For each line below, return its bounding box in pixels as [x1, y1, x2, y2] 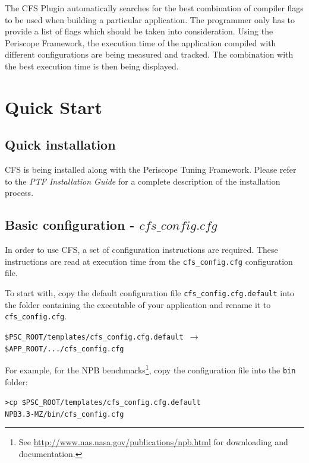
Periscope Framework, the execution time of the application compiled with [5, 36, 276, 49]
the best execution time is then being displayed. [5, 59, 179, 72]
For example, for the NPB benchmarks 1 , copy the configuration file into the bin [5, 362, 296, 376]
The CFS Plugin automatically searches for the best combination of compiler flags [5, 2, 304, 14]
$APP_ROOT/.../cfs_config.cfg [5, 344, 124, 353]
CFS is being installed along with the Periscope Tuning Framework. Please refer [5, 163, 297, 176]
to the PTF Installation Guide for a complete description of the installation [5, 175, 280, 187]
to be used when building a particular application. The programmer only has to [5, 13, 295, 26]
